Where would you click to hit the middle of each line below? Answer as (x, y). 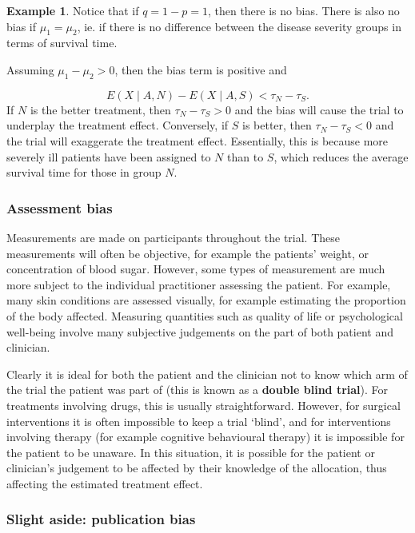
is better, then (277, 125)
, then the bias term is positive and (201, 69)
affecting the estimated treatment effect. (105, 483)
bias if (22, 26)
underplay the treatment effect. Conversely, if (118, 125)
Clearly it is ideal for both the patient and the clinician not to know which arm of (207, 374)
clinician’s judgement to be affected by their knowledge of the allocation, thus (197, 468)
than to (245, 156)
